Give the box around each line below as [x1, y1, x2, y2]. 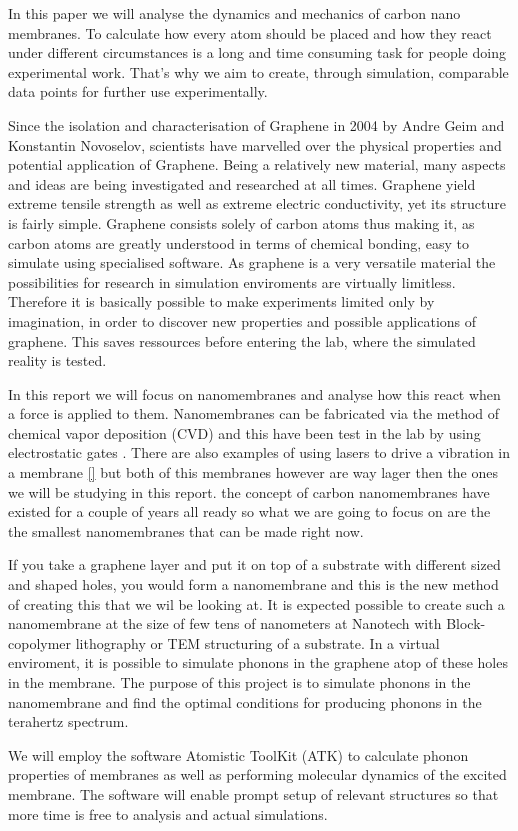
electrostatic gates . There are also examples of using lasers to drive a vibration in [8, 442, 511, 463]
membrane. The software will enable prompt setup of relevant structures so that [8, 783, 499, 804]
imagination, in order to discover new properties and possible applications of [8, 310, 477, 331]
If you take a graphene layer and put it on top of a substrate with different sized [8, 554, 501, 575]
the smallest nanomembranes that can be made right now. [8, 520, 364, 541]
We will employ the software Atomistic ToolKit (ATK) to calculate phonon [8, 744, 469, 765]
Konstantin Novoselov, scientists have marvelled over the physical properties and [8, 134, 502, 155]
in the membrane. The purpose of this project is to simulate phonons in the [8, 672, 471, 692]
